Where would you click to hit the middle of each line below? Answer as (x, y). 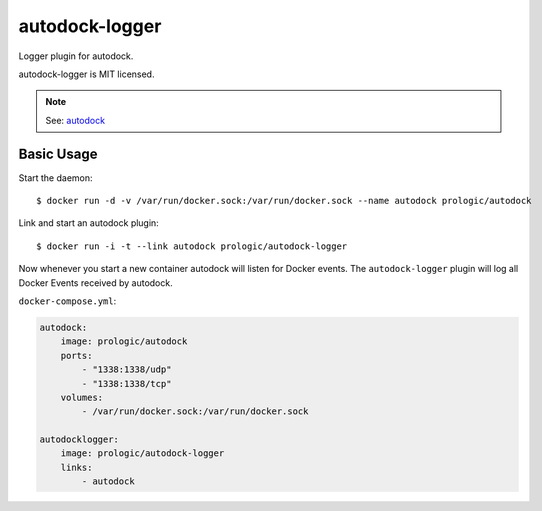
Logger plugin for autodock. (76, 56)
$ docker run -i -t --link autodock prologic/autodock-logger (192, 246)
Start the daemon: (56, 177)
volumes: (82, 397)
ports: (76, 355)
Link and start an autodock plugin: (88, 223)
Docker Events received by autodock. (96, 282)
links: (76, 467)
